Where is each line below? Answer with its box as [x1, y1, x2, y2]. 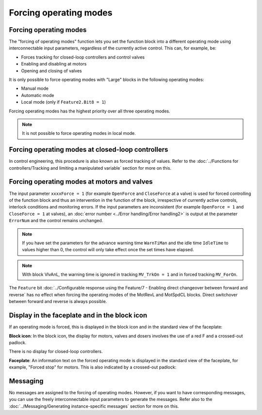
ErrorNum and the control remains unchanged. [9, 218, 103, 223]
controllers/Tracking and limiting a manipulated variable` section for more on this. [9, 165, 172, 171]
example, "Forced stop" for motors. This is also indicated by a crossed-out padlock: [9, 364, 177, 370]
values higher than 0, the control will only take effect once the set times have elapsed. [22, 247, 194, 253]
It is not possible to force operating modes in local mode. [22, 130, 136, 136]
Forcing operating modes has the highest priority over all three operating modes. [9, 108, 170, 114]
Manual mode [21, 85, 49, 92]
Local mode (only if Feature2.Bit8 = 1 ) [21, 99, 106, 105]
